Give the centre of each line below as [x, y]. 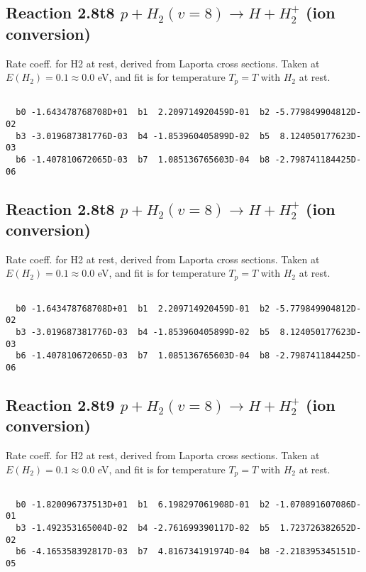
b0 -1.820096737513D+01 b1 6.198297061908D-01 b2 [143, 504]
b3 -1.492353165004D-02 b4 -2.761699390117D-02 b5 [143, 528]
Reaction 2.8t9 [60, 404]
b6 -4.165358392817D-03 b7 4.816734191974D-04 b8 [143, 552]
